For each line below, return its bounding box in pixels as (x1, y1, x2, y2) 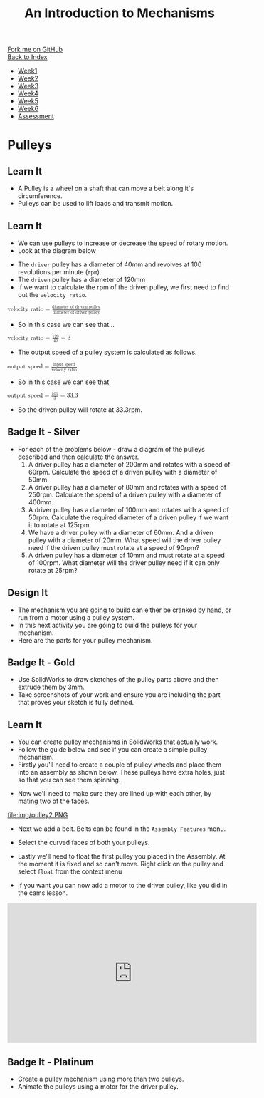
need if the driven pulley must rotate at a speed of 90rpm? (28, 543, 200, 551)
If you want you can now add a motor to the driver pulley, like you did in (17, 881, 228, 890)
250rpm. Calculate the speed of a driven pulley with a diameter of (28, 490, 221, 499)
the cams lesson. (17, 889, 68, 897)
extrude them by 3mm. (17, 683, 85, 692)
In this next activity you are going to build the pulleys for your (17, 621, 198, 629)
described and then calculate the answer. (17, 452, 139, 461)
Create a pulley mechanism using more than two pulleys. (17, 1074, 184, 1083)
